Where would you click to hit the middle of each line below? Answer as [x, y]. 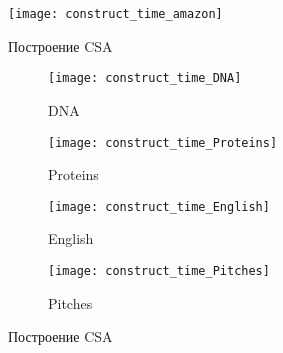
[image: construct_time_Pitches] [159, 271]
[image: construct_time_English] [159, 206]
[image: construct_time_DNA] [145, 78]
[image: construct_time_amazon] [115, 14]
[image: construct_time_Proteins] [163, 142]
